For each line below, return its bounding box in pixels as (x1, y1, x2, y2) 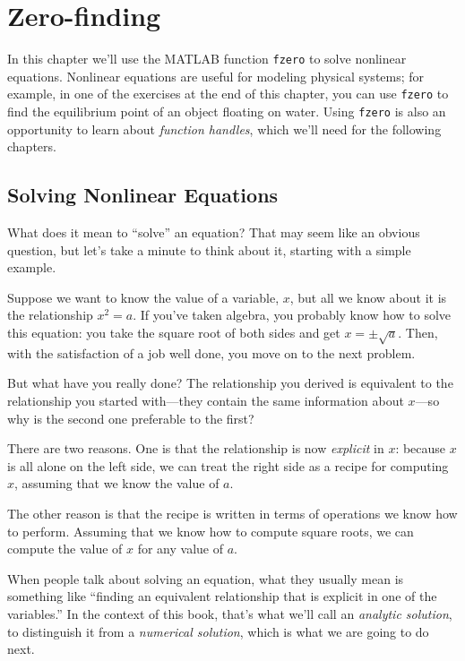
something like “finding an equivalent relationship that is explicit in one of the (7, 587, 437, 605)
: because (395, 439, 446, 458)
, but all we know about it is (289, 288, 447, 306)
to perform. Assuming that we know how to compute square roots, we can (7, 521, 414, 540)
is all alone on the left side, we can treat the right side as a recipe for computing (7, 456, 449, 475)
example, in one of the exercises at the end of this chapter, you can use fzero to (7, 84, 449, 103)
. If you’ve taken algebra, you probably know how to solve (133, 305, 452, 324)
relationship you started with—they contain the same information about (7, 391, 404, 409)
